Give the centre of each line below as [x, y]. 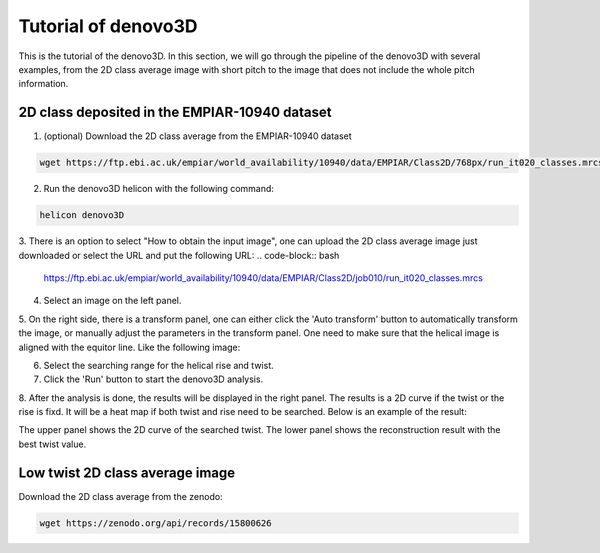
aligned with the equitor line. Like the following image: [129, 347]
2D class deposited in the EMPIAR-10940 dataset [175, 112]
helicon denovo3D [82, 215]
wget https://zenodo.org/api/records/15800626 [155, 523]
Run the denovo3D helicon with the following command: [159, 189]
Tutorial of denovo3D [108, 26]
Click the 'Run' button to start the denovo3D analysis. [153, 379]
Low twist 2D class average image [127, 472]
